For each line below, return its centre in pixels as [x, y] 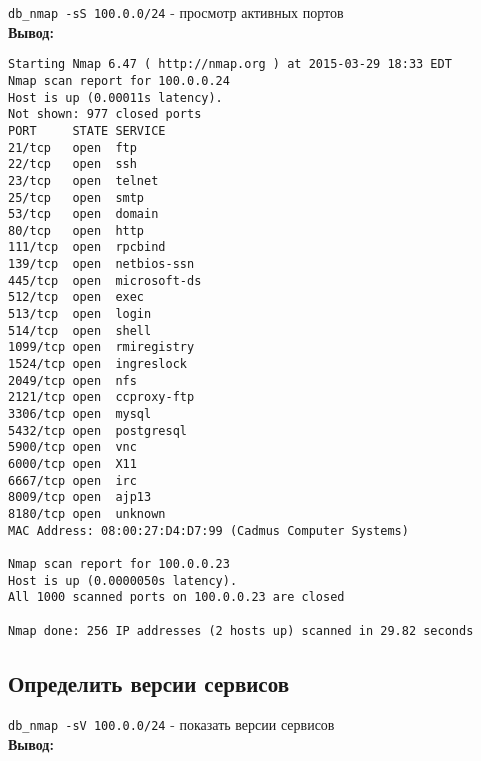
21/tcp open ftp [72, 147]
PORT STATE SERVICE [87, 130]
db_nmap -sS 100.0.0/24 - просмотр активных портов [176, 12]
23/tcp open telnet [83, 180]
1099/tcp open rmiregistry [101, 347]
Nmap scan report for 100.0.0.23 [119, 563]
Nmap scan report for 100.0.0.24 [119, 80]
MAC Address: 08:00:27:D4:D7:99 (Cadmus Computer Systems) [208, 530]
